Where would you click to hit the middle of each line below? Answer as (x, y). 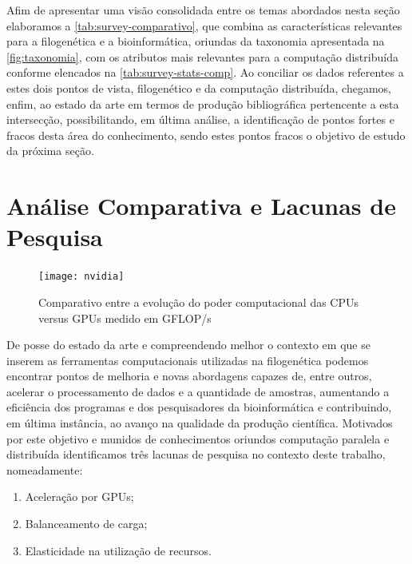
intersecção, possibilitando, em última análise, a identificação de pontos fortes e (200, 119)
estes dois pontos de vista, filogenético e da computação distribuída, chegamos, (199, 87)
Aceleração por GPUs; (79, 496)
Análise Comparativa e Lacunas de (201, 206)
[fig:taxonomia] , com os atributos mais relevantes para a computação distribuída (202, 56)
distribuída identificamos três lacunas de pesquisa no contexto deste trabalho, (196, 454)
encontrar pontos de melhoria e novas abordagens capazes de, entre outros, (189, 376)
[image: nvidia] (81, 277)
